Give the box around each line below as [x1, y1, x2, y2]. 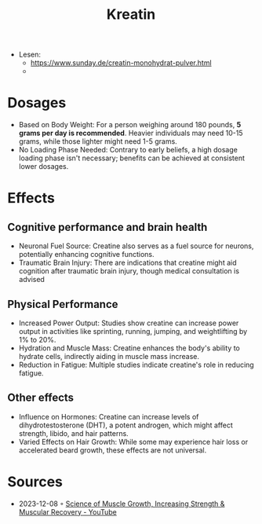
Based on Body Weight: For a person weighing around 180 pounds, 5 [18, 120, 242, 130]
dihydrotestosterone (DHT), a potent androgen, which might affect [18, 420, 233, 430]
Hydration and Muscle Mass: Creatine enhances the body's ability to [18, 343, 241, 353]
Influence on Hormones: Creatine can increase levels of [18, 412, 199, 421]
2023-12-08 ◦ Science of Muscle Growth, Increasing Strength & [18, 499, 225, 508]
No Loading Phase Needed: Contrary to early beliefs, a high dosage [18, 145, 238, 155]
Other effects [7, 391, 75, 405]
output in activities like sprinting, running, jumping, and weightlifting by [18, 326, 248, 335]
